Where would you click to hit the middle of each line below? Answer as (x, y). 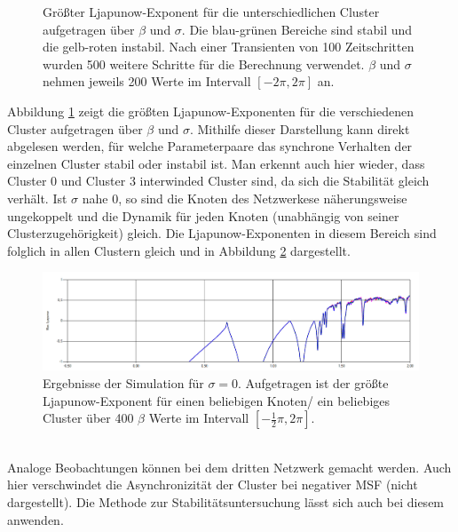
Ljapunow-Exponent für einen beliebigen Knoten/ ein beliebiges (217, 400)
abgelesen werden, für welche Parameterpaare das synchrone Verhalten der (210, 146)
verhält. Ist (37, 198)
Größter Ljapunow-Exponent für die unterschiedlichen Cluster (211, 12)
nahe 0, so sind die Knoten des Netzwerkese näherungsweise (245, 198)
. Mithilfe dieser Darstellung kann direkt (300, 128)
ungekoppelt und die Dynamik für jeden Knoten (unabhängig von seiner (203, 215)
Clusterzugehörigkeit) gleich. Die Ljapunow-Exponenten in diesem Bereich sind (222, 233)
